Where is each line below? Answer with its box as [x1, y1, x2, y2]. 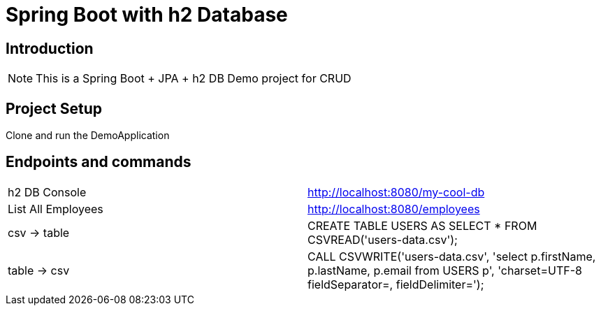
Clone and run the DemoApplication [6, 129, 170, 142]
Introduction [6, 39, 94, 57]
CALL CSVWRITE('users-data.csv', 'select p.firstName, [307, 249, 596, 263]
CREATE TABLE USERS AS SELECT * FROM [307, 218, 537, 233]
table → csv [8, 263, 70, 277]
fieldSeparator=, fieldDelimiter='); [307, 277, 484, 291]
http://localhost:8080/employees [307, 201, 480, 216]
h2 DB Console [8, 185, 87, 199]
